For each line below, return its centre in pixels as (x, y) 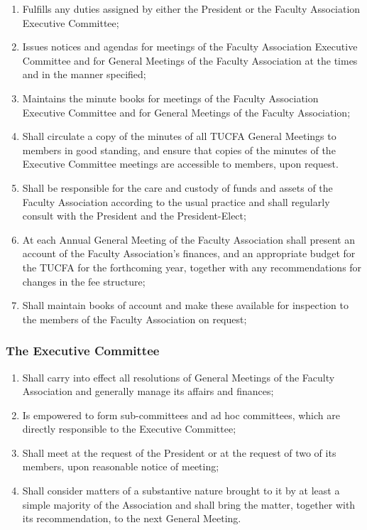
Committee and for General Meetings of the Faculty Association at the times (190, 60)
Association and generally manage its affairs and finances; (148, 391)
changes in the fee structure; (84, 281)
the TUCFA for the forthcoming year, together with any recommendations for (192, 267)
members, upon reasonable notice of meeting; (121, 466)
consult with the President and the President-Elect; (134, 216)
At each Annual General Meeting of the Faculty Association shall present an (188, 239)
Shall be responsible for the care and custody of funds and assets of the (177, 187)
